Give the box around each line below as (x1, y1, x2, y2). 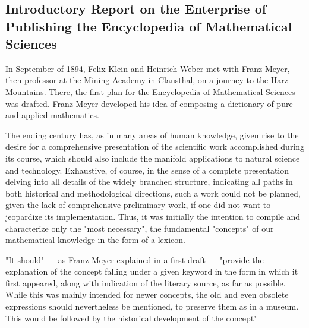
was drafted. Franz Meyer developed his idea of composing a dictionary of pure (5, 97, 293, 109)
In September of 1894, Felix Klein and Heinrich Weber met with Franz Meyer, (5, 62, 290, 74)
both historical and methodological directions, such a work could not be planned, (5, 187, 301, 199)
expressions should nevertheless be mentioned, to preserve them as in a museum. (5, 300, 299, 313)
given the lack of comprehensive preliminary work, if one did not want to (5, 198, 271, 211)
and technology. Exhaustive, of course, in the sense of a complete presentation (5, 163, 289, 176)
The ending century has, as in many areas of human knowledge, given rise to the (5, 128, 299, 141)
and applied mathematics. (5, 109, 99, 121)
